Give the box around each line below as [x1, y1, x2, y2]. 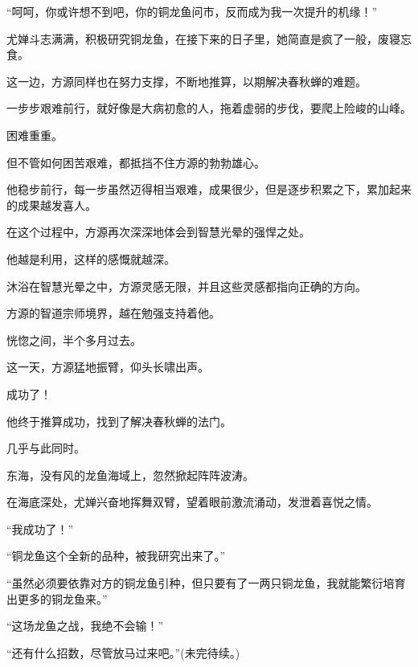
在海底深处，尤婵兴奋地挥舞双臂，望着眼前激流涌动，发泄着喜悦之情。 [6, 493, 378, 510]
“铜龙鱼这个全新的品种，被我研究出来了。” [6, 547, 226, 564]
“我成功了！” [6, 520, 74, 537]
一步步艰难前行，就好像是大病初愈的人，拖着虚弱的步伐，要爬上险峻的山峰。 [6, 100, 412, 117]
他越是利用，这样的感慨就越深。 [6, 250, 175, 267]
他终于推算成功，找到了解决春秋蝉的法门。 [6, 412, 232, 429]
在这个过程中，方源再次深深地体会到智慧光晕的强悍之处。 [6, 223, 310, 240]
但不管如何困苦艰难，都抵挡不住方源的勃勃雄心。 [6, 153, 265, 170]
